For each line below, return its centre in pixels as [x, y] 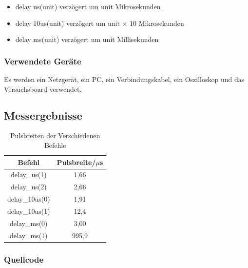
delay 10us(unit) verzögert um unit [67, 23]
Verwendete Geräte [43, 61]
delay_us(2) [29, 187]
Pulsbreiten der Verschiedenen [55, 135]
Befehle [55, 145]
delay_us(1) [29, 175]
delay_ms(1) [29, 235]
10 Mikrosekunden [157, 23]
